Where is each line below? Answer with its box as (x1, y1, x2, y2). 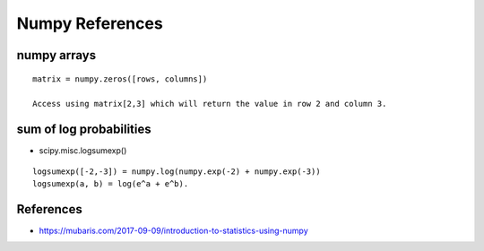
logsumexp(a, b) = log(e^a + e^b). (32, 179, 189, 189)
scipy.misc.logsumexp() (39, 145, 127, 156)
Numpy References (16, 13, 163, 33)
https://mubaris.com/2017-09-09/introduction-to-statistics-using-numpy (39, 225, 308, 236)
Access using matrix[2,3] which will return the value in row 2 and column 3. (32, 99, 387, 109)
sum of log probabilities (16, 122, 151, 137)
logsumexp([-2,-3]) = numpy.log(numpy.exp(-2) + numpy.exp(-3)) (32, 166, 322, 177)
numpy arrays (16, 48, 97, 63)
